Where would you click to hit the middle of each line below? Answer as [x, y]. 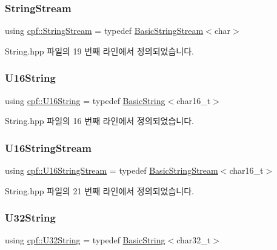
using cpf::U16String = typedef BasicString [85, 100]
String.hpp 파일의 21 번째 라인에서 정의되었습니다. [99, 190]
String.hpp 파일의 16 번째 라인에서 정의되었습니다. [99, 121]
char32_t [194, 240]
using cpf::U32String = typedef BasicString [85, 240]
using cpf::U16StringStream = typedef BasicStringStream [112, 170]
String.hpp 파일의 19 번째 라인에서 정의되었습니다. [99, 51]
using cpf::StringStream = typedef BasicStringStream [104, 31]
